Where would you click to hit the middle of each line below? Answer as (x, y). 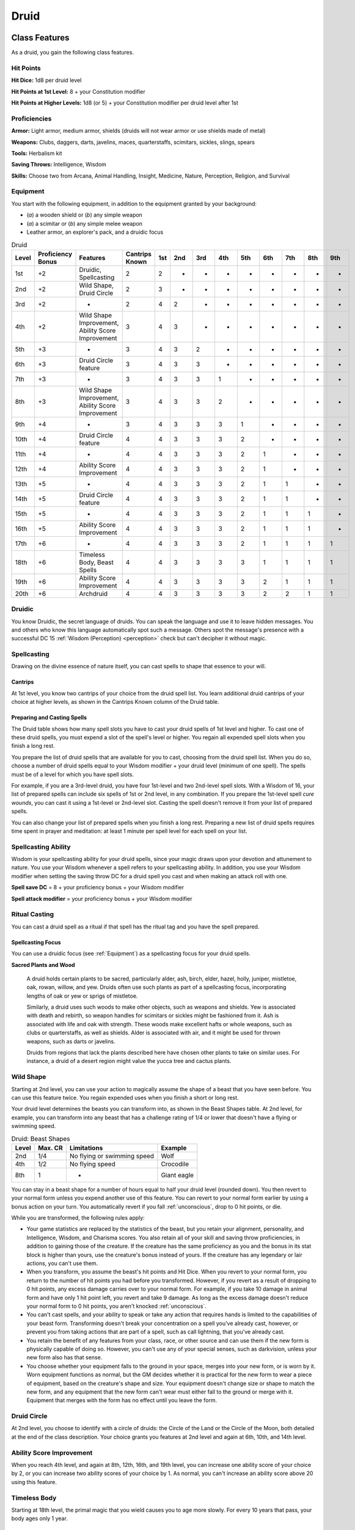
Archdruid (93, 594)
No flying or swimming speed (112, 1155)
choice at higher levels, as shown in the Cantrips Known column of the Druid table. (115, 702)
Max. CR (50, 1147)
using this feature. (34, 1482)
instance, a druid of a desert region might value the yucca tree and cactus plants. (129, 1061)
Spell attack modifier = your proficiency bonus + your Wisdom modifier (102, 898)
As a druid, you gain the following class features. (73, 53)
